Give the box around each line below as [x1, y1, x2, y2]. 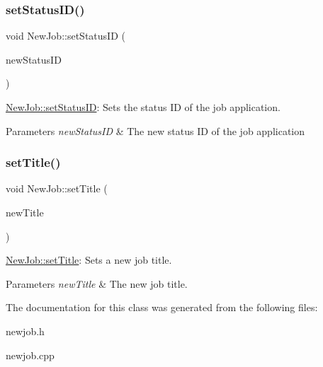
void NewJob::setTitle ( [6, 181, 108, 196]
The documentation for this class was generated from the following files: [6, 300, 318, 315]
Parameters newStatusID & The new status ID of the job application [6, 123, 305, 138]
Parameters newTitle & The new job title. [6, 276, 188, 291]
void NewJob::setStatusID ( [6, 28, 125, 43]
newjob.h [6, 323, 45, 338]
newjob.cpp [6, 347, 55, 362]
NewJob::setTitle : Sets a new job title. [6, 252, 172, 267]
